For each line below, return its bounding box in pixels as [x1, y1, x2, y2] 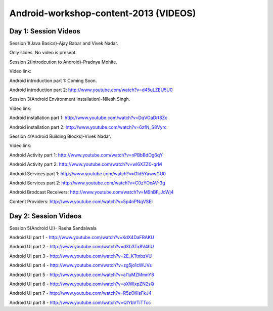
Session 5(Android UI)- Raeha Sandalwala [9, 225, 97, 231]
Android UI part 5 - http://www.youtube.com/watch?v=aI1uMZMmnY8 [9, 271, 154, 278]
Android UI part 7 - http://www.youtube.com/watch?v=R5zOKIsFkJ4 [9, 290, 152, 296]
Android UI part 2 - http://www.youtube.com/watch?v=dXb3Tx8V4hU [9, 244, 154, 250]
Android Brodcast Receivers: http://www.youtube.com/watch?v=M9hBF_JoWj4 [9, 189, 174, 195]
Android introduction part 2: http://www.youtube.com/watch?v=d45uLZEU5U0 [9, 87, 173, 93]
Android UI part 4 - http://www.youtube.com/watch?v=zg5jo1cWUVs [9, 262, 152, 268]
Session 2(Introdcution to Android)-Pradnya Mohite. [9, 59, 117, 65]
